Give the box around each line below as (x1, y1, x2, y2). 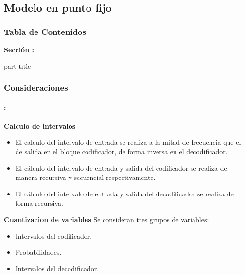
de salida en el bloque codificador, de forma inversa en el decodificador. (15, 146, 227, 157)
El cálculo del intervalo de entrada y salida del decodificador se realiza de (15, 188, 234, 198)
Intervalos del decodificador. (15, 263, 99, 273)
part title (4, 61, 31, 71)
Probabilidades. (15, 247, 62, 257)
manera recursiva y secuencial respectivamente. (15, 172, 156, 182)
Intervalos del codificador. (15, 230, 92, 241)
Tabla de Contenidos (4, 25, 86, 37)
